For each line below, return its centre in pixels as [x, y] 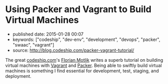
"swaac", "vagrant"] [33, 45]
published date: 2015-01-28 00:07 [48, 34]
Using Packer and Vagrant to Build [78, 9]
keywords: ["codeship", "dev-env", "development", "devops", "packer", [86, 39]
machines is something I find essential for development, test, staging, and [82, 71]
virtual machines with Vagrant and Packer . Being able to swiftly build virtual [83, 65]
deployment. [18, 76]
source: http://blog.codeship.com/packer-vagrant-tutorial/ [73, 50]
